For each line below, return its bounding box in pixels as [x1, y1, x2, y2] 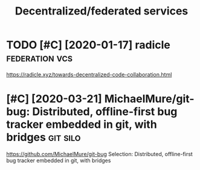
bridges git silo [6, 131, 81, 144]
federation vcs [6, 51, 73, 65]
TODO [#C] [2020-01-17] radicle [6, 38, 170, 52]
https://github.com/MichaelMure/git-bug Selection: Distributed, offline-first [6, 150, 193, 157]
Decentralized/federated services [15, 4, 189, 18]
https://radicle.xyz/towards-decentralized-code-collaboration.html [6, 71, 172, 78]
